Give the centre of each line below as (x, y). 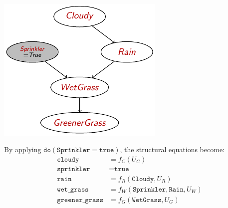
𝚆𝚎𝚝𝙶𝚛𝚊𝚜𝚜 (147, 200)
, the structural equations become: (172, 149)
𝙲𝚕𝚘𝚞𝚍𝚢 (143, 179)
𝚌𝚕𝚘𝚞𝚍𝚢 (68, 159)
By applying (23, 149)
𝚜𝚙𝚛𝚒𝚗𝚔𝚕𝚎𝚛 (74, 169)
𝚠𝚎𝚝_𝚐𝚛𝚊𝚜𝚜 (73, 189)
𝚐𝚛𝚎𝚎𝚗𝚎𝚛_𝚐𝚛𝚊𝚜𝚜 (80, 200)
